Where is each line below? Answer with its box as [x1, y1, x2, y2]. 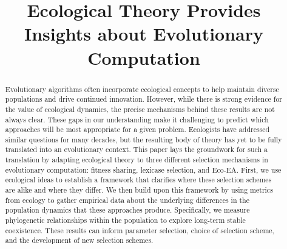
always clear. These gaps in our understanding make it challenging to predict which [5, 114, 269, 124]
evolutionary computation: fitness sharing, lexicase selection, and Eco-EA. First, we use [5, 164, 282, 174]
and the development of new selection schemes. [5, 235, 154, 245]
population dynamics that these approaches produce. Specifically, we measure [5, 205, 250, 215]
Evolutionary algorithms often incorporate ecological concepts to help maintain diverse [5, 84, 279, 94]
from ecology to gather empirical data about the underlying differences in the [5, 194, 250, 205]
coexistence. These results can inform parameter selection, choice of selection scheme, [5, 225, 274, 235]
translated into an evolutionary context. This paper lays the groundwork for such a [5, 144, 268, 154]
